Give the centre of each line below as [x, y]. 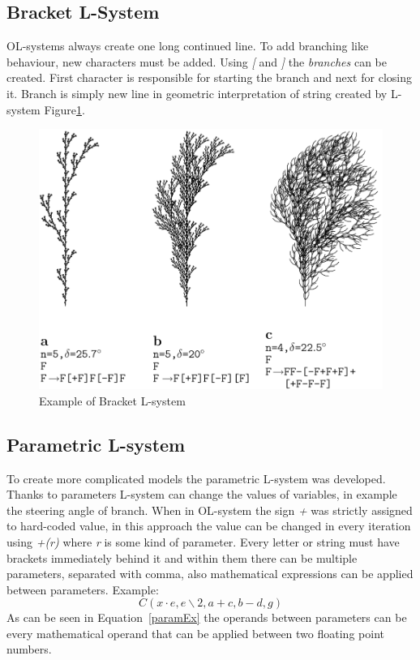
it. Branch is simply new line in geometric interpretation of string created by [197, 93]
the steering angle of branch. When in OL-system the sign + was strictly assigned [210, 510]
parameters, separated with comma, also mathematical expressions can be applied [210, 574]
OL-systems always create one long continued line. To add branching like [188, 46]
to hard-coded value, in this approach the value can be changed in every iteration [209, 526]
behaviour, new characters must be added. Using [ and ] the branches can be [197, 61]
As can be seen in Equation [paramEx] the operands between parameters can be [207, 617]
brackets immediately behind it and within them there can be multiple [182, 557]
